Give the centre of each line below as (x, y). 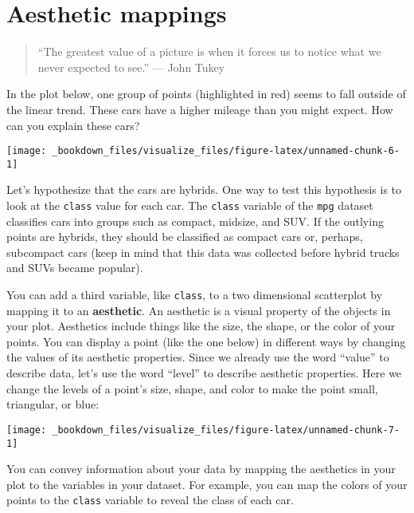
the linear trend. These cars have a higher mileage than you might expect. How (200, 109)
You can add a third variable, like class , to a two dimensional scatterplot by (195, 295)
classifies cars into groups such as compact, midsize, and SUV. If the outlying (195, 221)
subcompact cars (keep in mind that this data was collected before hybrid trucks (203, 252)
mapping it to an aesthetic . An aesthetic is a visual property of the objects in (199, 310)
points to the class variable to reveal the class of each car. (150, 500)
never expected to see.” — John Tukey (131, 67)
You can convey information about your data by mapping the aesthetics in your (201, 469)
